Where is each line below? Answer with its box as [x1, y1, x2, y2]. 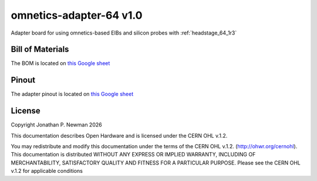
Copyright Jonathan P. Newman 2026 [11, 121, 102, 128]
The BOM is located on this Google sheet [11, 60, 110, 67]
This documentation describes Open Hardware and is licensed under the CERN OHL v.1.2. [11, 132, 228, 139]
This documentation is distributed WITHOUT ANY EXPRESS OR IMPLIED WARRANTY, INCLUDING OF [11, 151, 256, 158]
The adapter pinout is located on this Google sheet [11, 91, 134, 98]
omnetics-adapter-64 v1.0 [11, 9, 143, 22]
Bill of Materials [11, 45, 69, 54]
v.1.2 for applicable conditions [11, 168, 83, 175]
